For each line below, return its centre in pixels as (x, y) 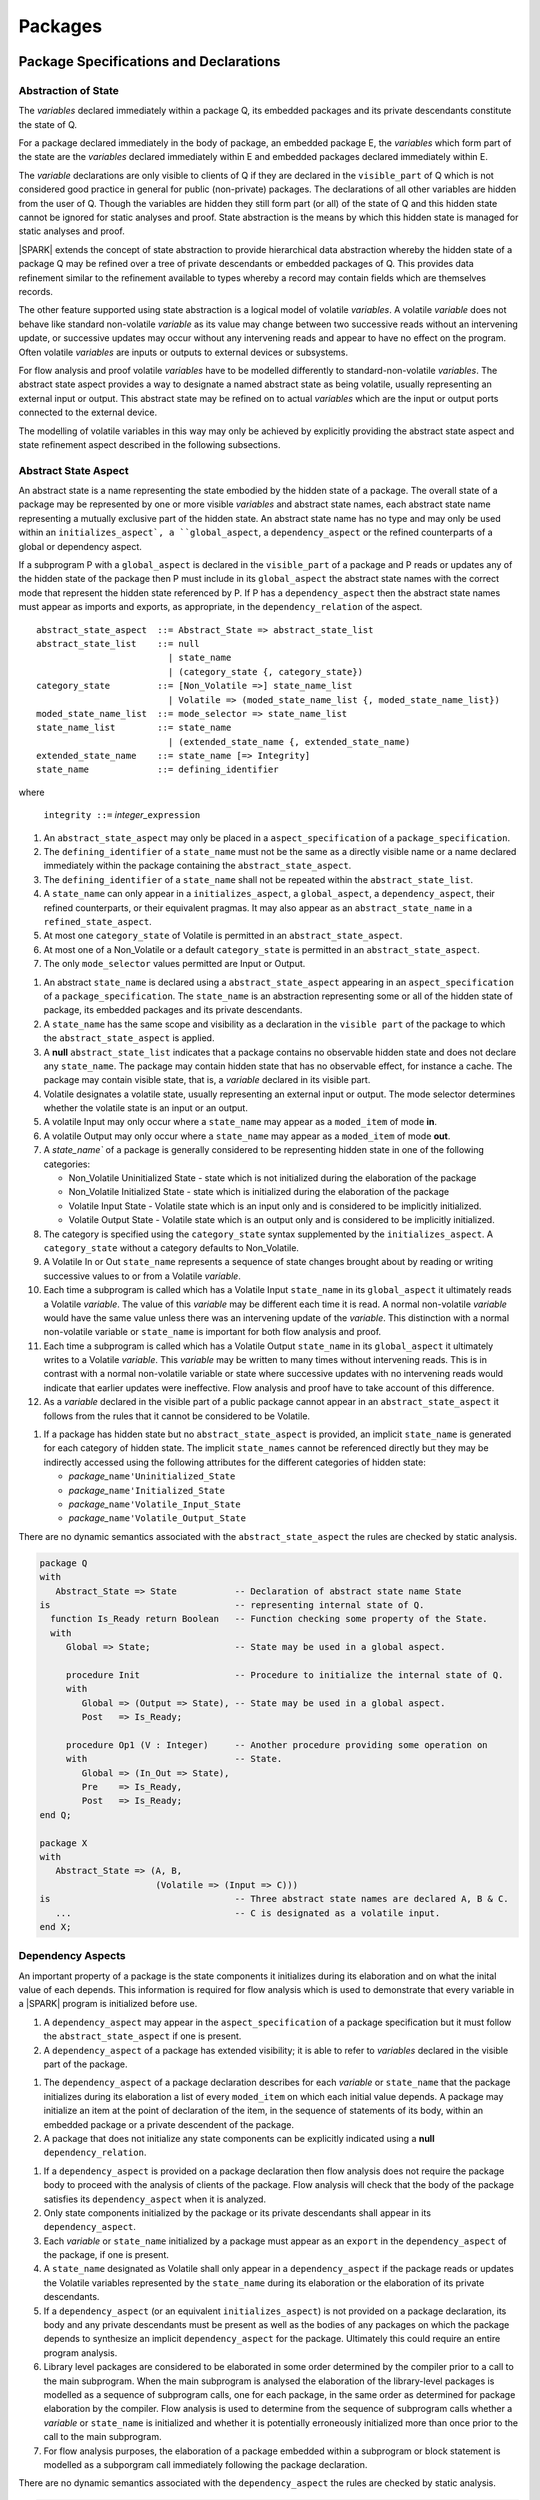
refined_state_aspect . (97, 921)
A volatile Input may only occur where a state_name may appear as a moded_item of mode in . (240, 1122)
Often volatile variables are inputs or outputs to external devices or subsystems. (183, 352)
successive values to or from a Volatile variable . (142, 1276)
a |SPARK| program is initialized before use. (108, 2004)
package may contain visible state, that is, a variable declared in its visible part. (207, 1080)
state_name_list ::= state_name (134, 728)
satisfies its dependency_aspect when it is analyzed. (155, 2199)
